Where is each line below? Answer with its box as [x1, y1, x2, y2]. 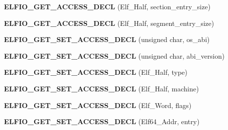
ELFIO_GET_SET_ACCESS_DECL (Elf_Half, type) [4, 67, 188, 77]
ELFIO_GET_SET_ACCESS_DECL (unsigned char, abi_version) [4, 50, 225, 61]
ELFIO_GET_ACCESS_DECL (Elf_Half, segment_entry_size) [4, 18, 214, 28]
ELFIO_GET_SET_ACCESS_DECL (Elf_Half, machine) [4, 83, 199, 93]
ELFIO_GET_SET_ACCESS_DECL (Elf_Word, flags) [4, 100, 192, 110]
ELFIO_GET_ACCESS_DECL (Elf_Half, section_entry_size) [4, 1, 211, 11]
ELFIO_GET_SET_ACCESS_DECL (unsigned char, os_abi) [4, 34, 210, 44]
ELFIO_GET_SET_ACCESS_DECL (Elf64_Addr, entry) [4, 116, 200, 127]
